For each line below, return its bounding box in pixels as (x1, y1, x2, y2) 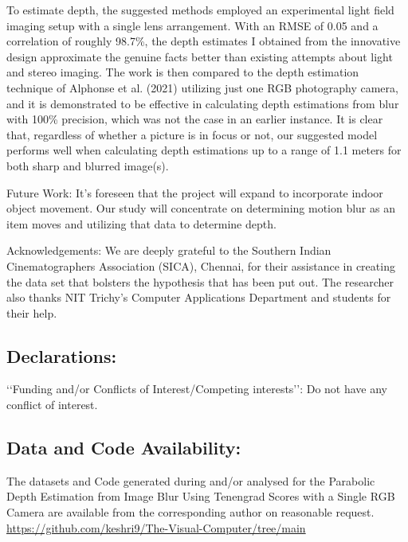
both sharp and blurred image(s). (6, 157, 169, 174)
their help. (6, 304, 57, 321)
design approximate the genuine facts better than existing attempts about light (6, 48, 393, 64)
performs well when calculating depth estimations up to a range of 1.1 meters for (6, 142, 402, 158)
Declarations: (6, 343, 117, 368)
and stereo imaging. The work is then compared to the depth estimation (6, 64, 359, 80)
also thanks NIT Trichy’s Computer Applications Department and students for (6, 289, 391, 306)
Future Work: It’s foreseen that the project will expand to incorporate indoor (6, 184, 383, 201)
